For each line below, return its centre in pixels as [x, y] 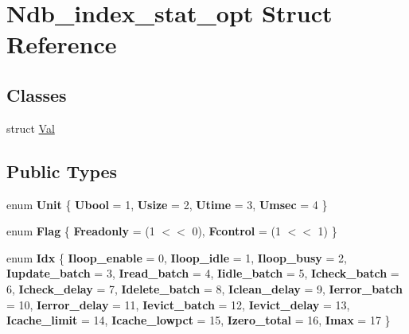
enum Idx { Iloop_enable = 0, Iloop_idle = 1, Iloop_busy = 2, [177, 257]
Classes [37, 94]
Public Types [62, 171]
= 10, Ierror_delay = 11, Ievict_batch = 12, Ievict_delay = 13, [178, 304]
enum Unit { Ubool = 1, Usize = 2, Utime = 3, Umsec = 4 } [167, 204]
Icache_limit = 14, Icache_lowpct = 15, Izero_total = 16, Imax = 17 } [199, 320]
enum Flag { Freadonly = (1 [81, 231]
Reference [62, 44]
